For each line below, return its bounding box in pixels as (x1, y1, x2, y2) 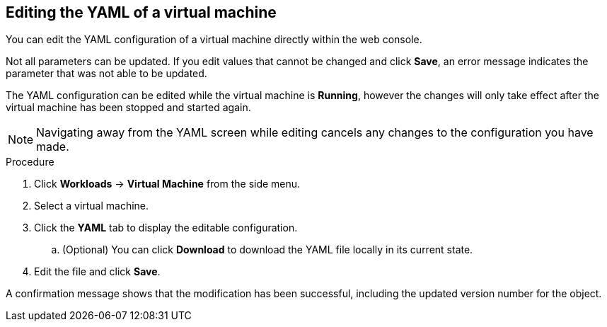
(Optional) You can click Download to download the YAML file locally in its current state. (62, 243, 473, 256)
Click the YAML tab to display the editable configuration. (34, 222, 298, 234)
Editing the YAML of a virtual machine (6, 4, 277, 21)
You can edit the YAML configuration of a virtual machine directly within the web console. (6, 33, 422, 46)
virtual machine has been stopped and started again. (6, 101, 251, 114)
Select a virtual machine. (34, 200, 149, 212)
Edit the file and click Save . (34, 265, 161, 278)
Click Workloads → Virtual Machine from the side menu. (34, 178, 301, 190)
